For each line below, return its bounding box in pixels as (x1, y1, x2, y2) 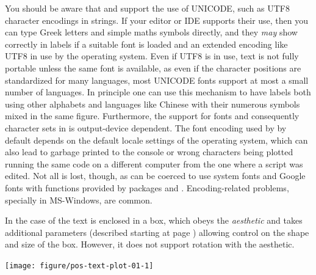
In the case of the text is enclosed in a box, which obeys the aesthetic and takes (5, 214, 303, 227)
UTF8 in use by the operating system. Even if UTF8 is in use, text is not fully (5, 50, 299, 62)
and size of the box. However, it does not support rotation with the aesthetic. (5, 238, 295, 251)
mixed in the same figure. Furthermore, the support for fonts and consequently (5, 109, 300, 122)
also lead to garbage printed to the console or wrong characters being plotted (5, 145, 293, 158)
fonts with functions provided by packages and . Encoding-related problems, (5, 181, 289, 194)
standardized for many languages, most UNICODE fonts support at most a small (5, 73, 309, 86)
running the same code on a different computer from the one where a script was (5, 157, 303, 170)
